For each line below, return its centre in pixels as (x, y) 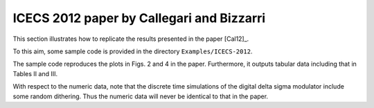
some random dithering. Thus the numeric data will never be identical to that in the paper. (141, 96)
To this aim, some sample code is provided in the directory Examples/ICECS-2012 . (133, 51)
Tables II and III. (35, 73)
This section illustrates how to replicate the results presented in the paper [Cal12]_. (131, 39)
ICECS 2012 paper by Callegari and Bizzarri (139, 18)
